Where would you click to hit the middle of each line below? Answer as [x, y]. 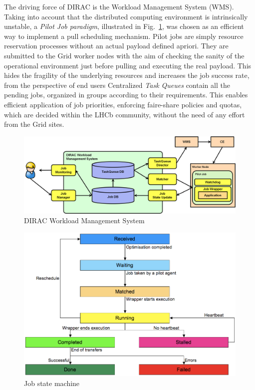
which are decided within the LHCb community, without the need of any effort [125, 114]
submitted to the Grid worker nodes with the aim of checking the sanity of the [124, 55]
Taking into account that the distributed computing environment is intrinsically [126, 16]
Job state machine [52, 383]
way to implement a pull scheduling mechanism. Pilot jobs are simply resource [124, 36]
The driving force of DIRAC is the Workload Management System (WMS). [119, 6]
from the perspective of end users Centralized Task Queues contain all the [117, 85]
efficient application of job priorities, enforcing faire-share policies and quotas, [123, 104]
